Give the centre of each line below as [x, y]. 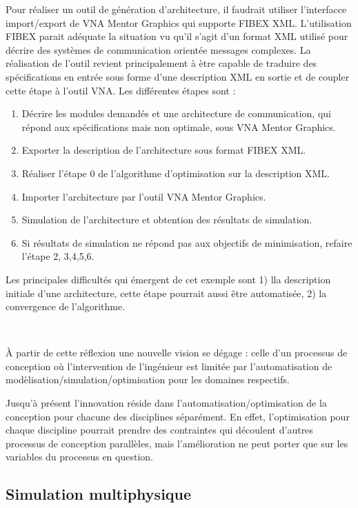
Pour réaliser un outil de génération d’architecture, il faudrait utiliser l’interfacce [176, 9]
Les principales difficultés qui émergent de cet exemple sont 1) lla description [168, 279]
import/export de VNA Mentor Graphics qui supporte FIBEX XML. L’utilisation [179, 22]
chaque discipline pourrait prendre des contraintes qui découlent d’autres [159, 430]
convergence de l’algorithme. [66, 306]
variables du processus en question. [79, 457]
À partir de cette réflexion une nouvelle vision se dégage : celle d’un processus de [177, 353]
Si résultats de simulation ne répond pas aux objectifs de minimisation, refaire [187, 242]
